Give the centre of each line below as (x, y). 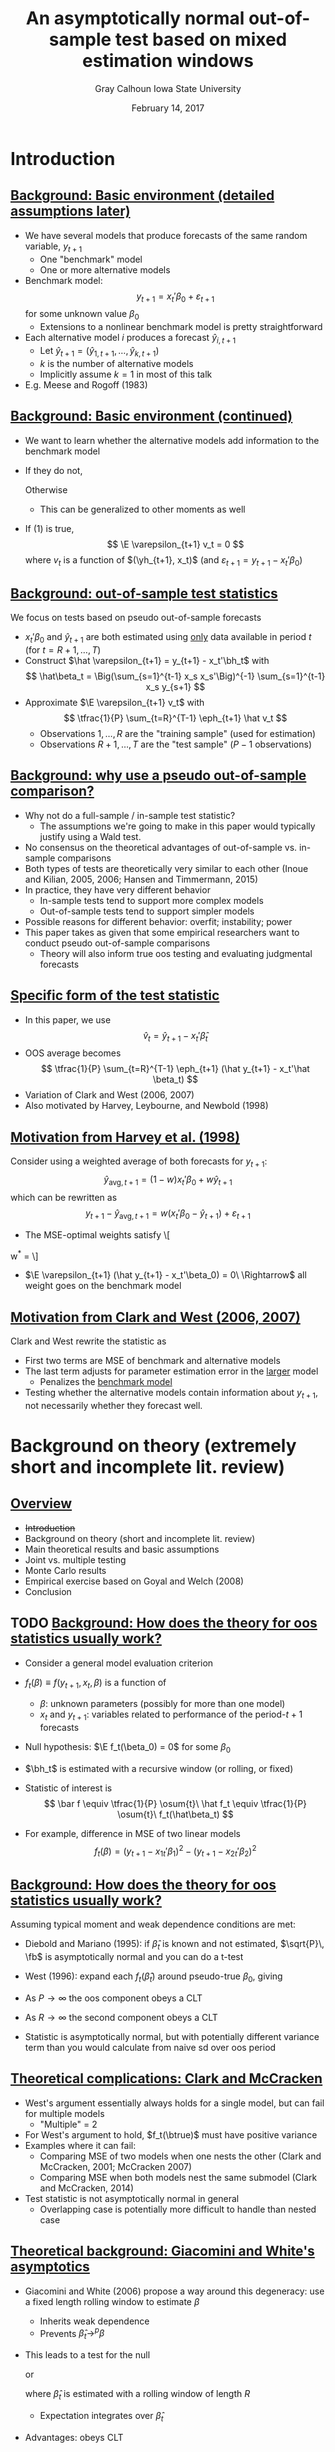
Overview (41, 1503)
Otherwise (46, 489)
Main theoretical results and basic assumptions (122, 1549)
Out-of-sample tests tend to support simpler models (147, 911)
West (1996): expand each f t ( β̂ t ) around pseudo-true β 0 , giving (153, 1977)
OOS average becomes (73, 1053)
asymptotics (50, 2267)
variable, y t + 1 (53, 247)
